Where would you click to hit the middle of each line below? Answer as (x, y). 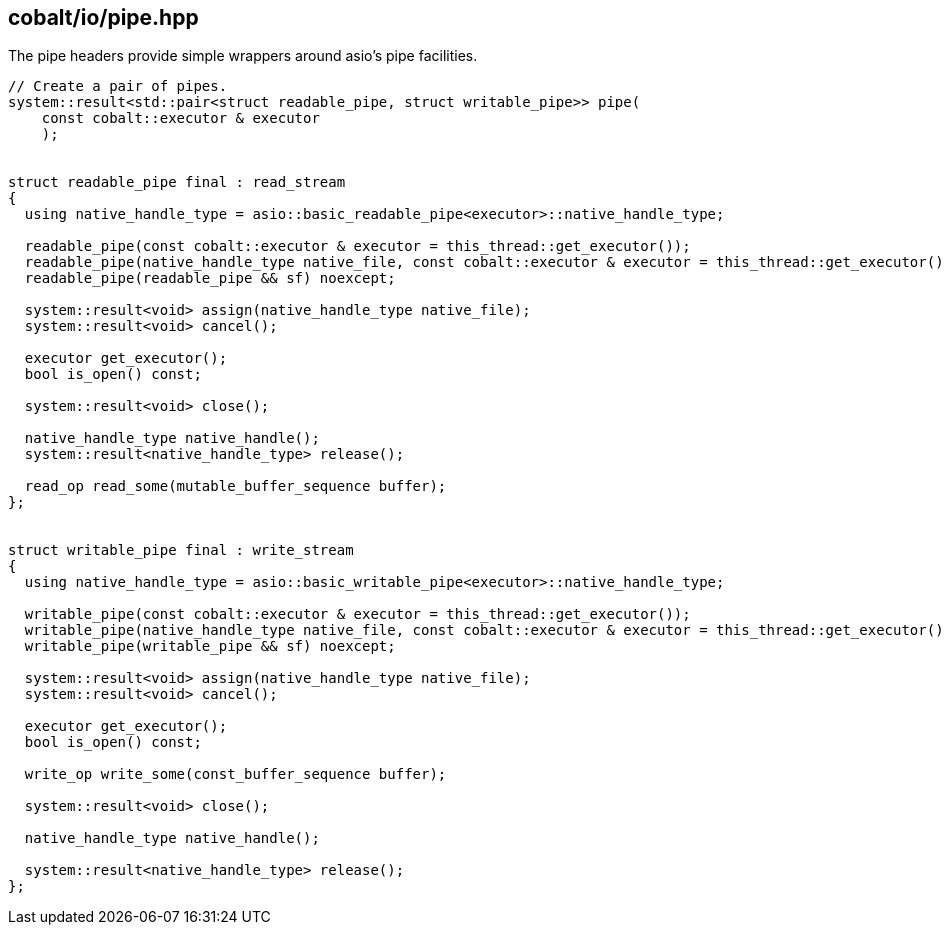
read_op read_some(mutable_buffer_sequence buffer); (235, 486)
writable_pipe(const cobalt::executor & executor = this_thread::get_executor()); (357, 614)
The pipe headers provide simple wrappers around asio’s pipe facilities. (243, 56)
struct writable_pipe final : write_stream (181, 550)
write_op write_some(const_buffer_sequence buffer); (235, 774)
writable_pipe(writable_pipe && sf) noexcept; (210, 646)
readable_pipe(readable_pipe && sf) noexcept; (210, 278)
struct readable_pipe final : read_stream (177, 182)
